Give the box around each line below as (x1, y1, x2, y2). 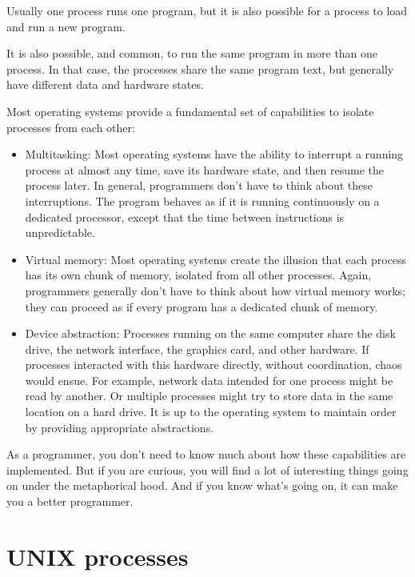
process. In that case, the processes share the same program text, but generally (6, 60, 394, 77)
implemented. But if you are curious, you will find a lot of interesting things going (6, 461, 409, 478)
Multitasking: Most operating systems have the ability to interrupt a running (25, 146, 404, 162)
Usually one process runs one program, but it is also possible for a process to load (6, 2, 408, 18)
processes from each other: (6, 118, 135, 135)
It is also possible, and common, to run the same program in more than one (6, 45, 378, 62)
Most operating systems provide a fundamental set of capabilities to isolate (6, 102, 374, 119)
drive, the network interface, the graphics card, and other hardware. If (25, 340, 369, 357)
